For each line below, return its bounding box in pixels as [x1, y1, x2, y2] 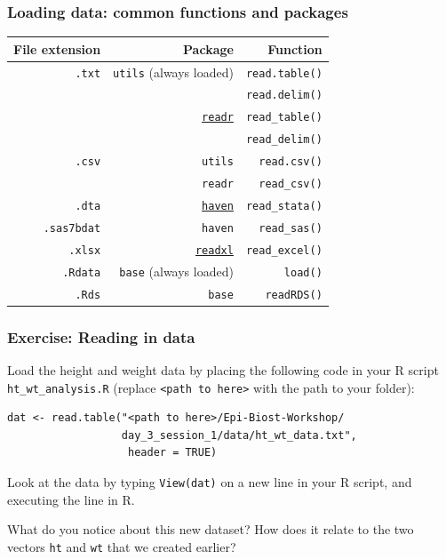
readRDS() [265, 288, 323, 301]
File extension [13, 39, 101, 58]
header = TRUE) [128, 446, 218, 459]
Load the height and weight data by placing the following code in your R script [7, 361, 439, 379]
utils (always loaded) [113, 62, 234, 81]
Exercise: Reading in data [7, 325, 195, 347]
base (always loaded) [119, 261, 234, 280]
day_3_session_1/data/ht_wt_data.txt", [121, 428, 357, 442]
